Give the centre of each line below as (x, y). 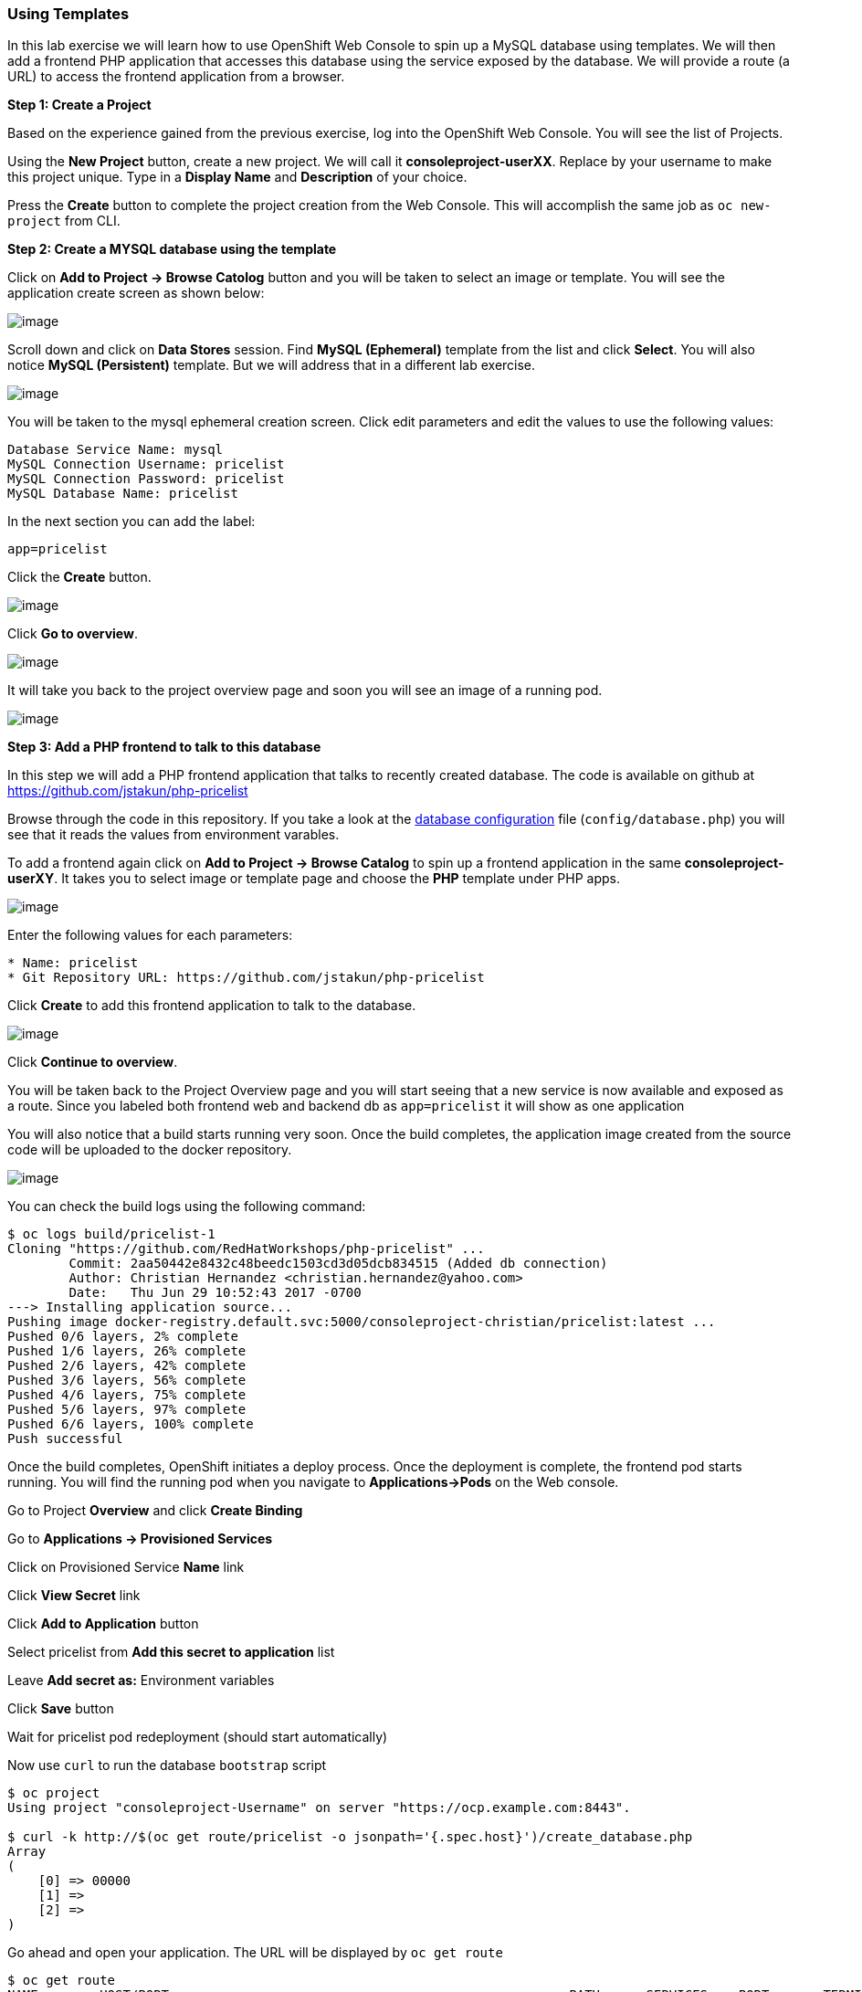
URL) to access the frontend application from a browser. (176, 77)
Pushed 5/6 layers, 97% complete (127, 1410)
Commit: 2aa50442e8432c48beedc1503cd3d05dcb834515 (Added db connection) (338, 1264)
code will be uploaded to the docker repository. (150, 1150)
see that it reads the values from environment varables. (173, 835)
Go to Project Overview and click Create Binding (155, 1511)
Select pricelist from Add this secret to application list (171, 1652)
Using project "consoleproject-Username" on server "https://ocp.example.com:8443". (319, 1808)
